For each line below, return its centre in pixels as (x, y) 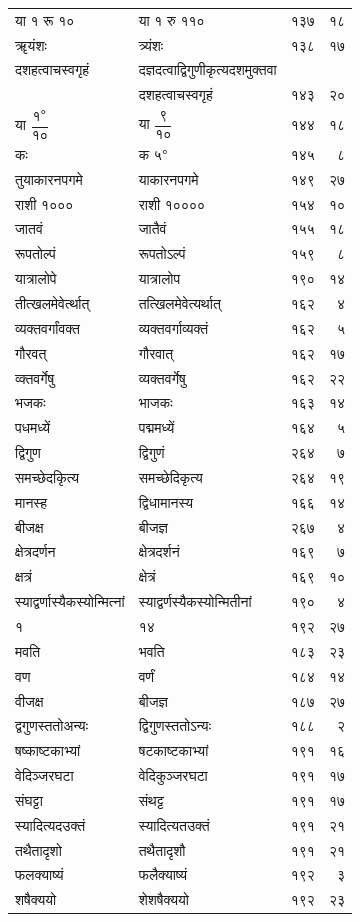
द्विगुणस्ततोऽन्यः (174, 725)
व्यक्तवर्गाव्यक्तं (173, 327)
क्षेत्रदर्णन (35, 551)
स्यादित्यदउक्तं (50, 824)
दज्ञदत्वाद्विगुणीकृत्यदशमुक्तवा (207, 69)
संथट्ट (151, 799)
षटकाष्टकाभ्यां (173, 750)
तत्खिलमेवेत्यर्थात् (179, 303)
